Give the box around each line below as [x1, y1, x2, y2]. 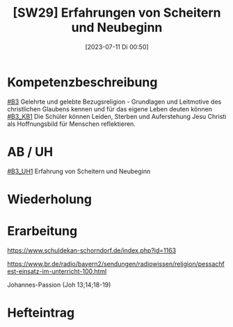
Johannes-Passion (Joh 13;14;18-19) [7, 280, 111, 289]
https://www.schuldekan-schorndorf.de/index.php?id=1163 [7, 246, 176, 255]
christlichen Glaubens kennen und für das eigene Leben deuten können [7, 104, 212, 113]
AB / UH [7, 144, 54, 159]
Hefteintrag [7, 305, 75, 321]
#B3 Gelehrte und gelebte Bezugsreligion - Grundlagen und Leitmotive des [7, 97, 222, 106]
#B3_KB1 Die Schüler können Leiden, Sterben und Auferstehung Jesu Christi [7, 112, 227, 120]
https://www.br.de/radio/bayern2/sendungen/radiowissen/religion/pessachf [7, 260, 225, 268]
